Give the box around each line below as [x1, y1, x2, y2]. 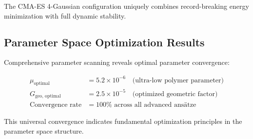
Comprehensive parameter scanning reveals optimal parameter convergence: [4, 57, 230, 67]
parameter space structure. [4, 125, 84, 136]
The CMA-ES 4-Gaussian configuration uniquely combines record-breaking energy [4, 1, 249, 11]
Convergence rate [29, 101, 82, 109]
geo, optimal [35, 94, 61, 99]
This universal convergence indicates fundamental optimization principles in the [4, 116, 242, 126]
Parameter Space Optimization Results [4, 34, 205, 49]
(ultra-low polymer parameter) [132, 77, 224, 84]
